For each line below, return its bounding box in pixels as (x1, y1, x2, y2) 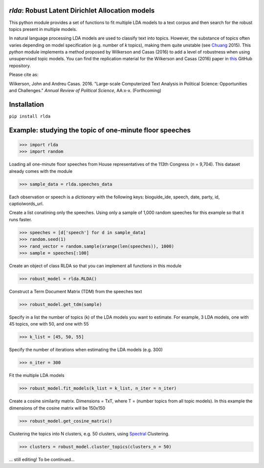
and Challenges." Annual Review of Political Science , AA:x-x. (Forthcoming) (9, 88, 161, 94)
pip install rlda (9, 113, 51, 119)
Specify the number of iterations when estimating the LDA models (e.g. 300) (9, 347, 163, 352)
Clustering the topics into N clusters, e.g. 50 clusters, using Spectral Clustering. (9, 431, 170, 437)
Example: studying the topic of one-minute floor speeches (9, 126, 191, 134)
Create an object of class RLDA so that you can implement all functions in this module (9, 262, 182, 269)
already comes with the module (9, 168, 73, 174)
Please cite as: (9, 71, 39, 78)
